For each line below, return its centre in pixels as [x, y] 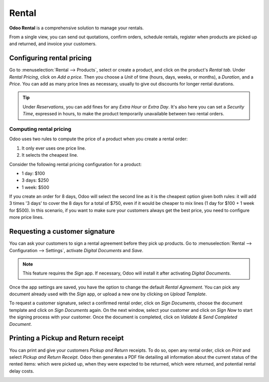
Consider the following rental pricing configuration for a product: [75, 164]
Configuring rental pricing [50, 58]
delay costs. [22, 371]
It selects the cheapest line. [50, 155]
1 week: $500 [35, 187]
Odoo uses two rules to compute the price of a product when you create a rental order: [98, 139]
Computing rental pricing [40, 129]
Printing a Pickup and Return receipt [67, 338]
